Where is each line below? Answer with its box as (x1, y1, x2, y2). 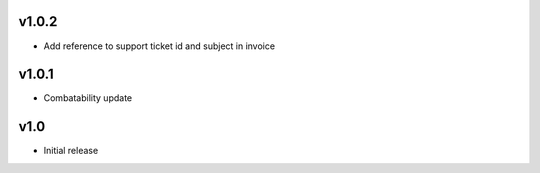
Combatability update (43, 92, 133, 104)
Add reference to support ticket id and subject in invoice (43, 40, 275, 52)
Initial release (43, 145, 99, 157)
